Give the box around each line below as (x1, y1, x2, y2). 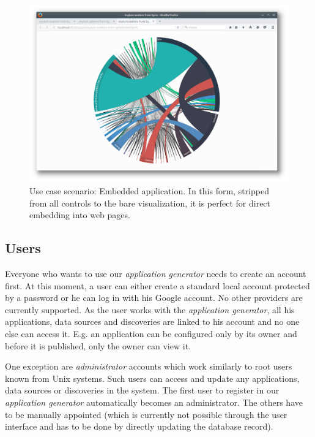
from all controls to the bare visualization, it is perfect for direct (29, 196, 271, 209)
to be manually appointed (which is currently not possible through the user (5, 408, 287, 420)
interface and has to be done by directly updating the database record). (5, 420, 273, 433)
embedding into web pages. (29, 208, 130, 221)
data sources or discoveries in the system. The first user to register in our (5, 384, 280, 397)
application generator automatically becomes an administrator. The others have (5, 395, 303, 408)
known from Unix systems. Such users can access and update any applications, (5, 371, 300, 384)
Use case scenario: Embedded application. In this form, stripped (29, 184, 269, 197)
